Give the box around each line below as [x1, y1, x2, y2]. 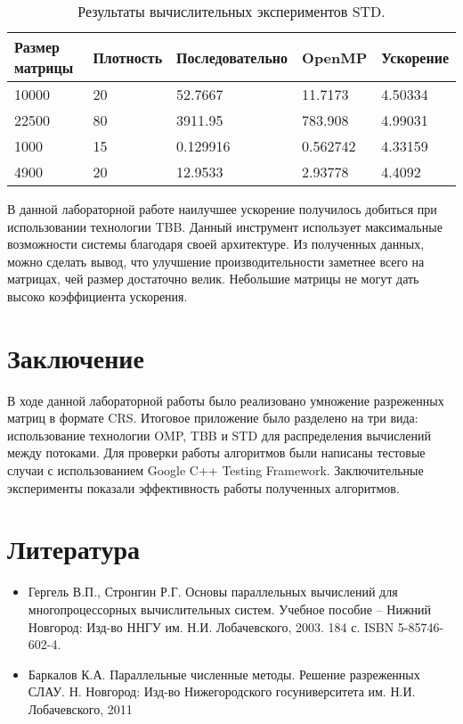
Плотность [93, 46, 163, 68]
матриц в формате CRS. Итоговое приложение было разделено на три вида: [7, 408, 418, 427]
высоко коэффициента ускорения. [7, 286, 188, 305]
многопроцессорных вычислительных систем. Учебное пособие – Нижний [28, 599, 432, 618]
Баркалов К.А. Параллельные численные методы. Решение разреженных [28, 664, 420, 683]
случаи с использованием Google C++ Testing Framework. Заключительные [7, 461, 424, 480]
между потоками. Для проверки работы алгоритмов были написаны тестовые [7, 443, 426, 462]
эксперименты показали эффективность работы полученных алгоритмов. [7, 478, 400, 497]
